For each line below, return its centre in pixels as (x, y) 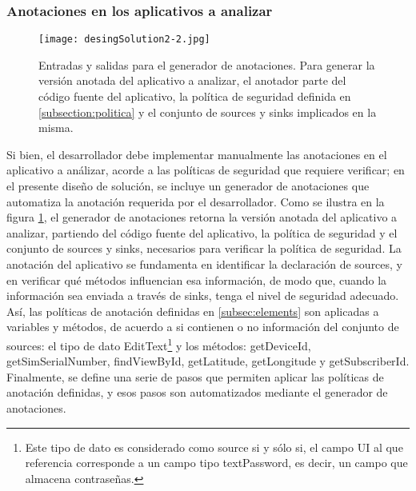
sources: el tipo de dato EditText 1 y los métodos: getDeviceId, (159, 344)
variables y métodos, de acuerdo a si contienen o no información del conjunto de (203, 327)
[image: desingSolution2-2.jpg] (124, 40)
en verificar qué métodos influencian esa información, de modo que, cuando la (197, 279)
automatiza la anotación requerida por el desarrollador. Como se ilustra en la (196, 201)
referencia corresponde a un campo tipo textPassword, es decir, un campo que (216, 463)
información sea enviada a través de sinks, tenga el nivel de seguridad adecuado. (203, 295)
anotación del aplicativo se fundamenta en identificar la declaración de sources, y (205, 264)
